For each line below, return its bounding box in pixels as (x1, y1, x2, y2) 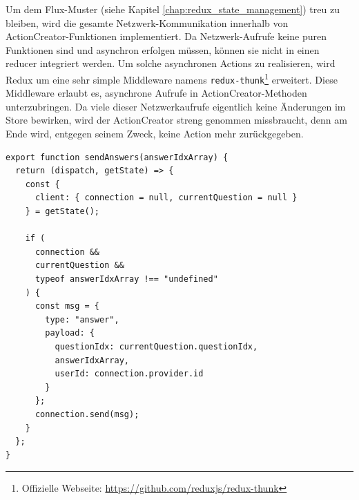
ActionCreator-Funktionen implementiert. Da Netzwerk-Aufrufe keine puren (6, 29, 327, 44)
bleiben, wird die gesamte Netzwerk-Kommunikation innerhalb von (6, 15, 289, 30)
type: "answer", (45, 314, 119, 325)
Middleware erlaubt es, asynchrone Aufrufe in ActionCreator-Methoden (6, 86, 307, 100)
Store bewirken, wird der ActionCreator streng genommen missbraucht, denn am (6, 113, 347, 127)
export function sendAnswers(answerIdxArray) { (6, 152, 229, 162)
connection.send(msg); (35, 409, 139, 419)
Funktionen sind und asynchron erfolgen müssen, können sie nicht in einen (6, 42, 320, 57)
